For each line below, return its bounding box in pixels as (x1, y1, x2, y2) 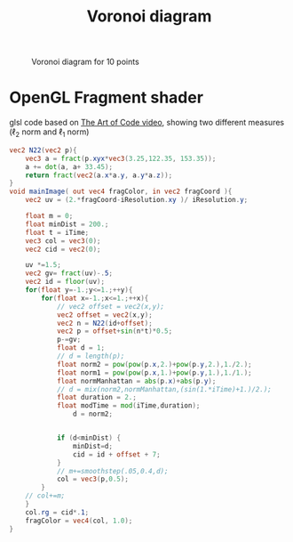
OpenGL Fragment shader (9, 87, 204, 108)
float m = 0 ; (25, 212, 74, 221)
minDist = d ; (72, 441, 114, 450)
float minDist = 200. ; (25, 220, 109, 229)
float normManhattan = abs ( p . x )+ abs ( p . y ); (56, 376, 217, 385)
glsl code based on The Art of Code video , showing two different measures (9, 117, 285, 128)
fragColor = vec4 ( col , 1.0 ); (25, 516, 133, 525)
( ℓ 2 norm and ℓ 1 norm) (9, 126, 90, 139)
